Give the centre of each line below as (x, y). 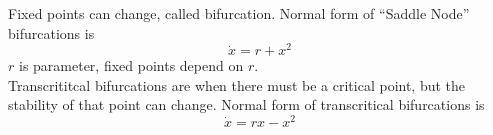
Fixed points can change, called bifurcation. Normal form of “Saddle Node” (239, 13)
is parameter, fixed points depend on (131, 65)
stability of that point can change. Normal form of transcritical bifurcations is (246, 104)
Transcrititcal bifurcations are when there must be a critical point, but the (237, 84)
